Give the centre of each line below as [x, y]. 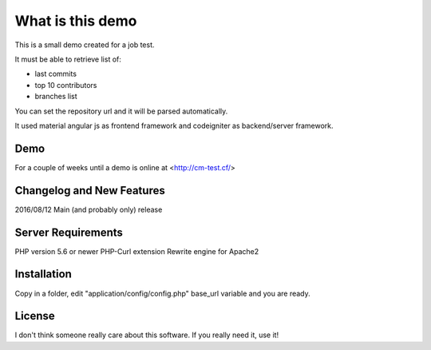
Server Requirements [69, 232]
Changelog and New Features [90, 191]
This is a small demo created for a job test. [85, 45]
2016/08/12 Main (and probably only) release [89, 209]
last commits [56, 74]
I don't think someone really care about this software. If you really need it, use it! [147, 335]
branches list [56, 97]
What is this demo [76, 21]
